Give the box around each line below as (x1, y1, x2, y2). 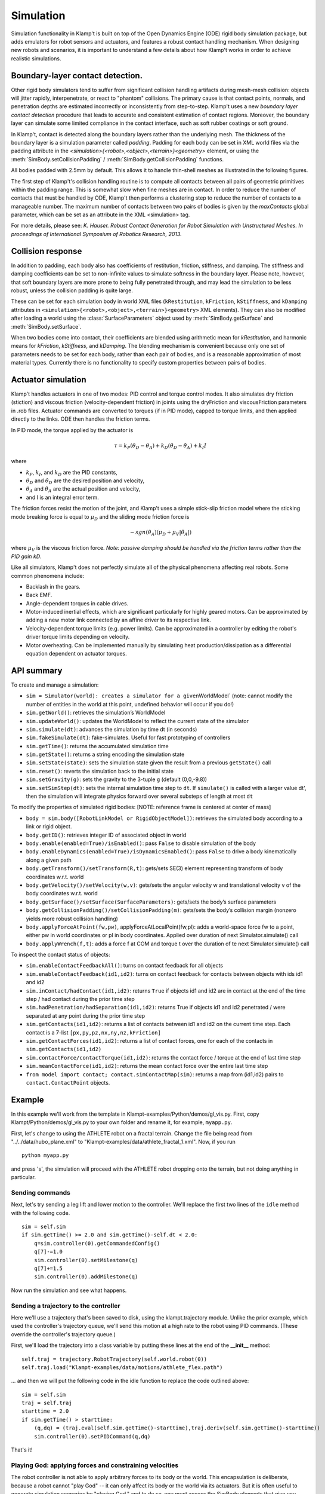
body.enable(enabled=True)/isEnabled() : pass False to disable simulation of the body (26, 840, 256, 847)
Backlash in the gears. (26, 583, 81, 590)
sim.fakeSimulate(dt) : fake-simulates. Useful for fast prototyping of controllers (26, 734, 231, 741)
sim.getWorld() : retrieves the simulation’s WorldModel (26, 709, 166, 717)
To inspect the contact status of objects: (11, 951, 110, 959)
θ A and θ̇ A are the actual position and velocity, (26, 485, 141, 494)
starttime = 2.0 (21, 1408, 69, 1415)
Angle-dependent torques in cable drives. (26, 599, 129, 607)
